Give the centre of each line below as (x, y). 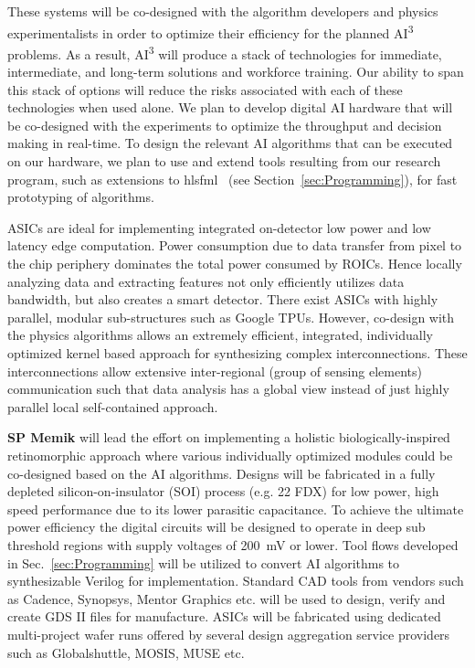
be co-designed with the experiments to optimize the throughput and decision (225, 125)
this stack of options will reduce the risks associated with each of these (205, 89)
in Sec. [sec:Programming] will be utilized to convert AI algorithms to (204, 562)
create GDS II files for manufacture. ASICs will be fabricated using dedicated (224, 616)
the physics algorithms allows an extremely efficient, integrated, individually (220, 335)
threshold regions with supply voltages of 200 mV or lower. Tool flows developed (233, 544)
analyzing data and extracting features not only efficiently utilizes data (206, 281)
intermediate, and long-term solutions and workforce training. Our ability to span (236, 72)
